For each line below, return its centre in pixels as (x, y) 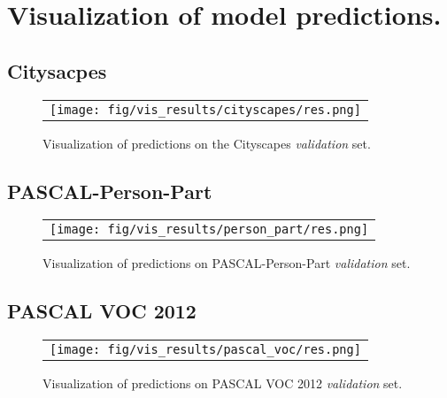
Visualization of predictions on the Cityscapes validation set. (207, 143)
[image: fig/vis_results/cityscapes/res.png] (205, 109)
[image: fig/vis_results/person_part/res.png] (209, 230)
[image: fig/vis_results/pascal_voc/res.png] (205, 350)
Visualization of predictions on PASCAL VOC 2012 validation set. (223, 383)
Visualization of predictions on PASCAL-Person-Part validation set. (227, 263)
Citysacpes (57, 70)
